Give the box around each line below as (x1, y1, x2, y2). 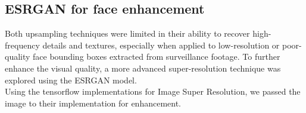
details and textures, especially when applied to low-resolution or (42, 38, 280, 51)
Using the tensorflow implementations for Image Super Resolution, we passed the (5, 85, 301, 98)
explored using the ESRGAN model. (5, 73, 137, 86)
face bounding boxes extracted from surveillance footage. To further (33, 50, 280, 63)
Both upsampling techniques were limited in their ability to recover (5, 27, 250, 40)
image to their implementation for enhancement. (5, 96, 182, 109)
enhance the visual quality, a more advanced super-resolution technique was (5, 62, 281, 74)
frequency (5, 38, 40, 51)
